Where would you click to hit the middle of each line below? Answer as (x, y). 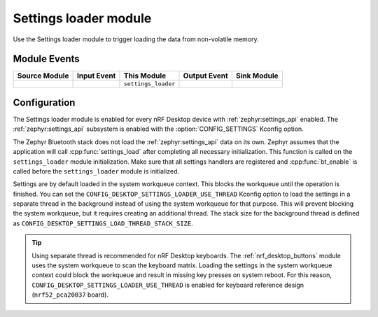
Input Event (96, 76)
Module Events (46, 59)
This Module (145, 76)
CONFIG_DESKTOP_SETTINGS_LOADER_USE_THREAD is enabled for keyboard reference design (168, 285)
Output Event (206, 76)
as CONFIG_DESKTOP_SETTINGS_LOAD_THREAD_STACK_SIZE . (103, 223)
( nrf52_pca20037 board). (70, 295)
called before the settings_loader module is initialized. (96, 171)
